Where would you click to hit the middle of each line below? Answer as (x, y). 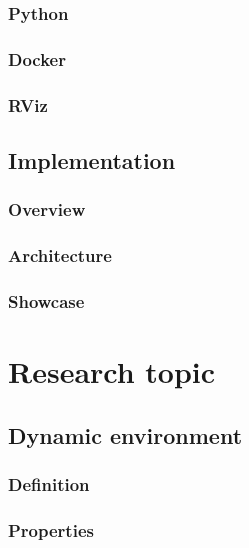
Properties (51, 529)
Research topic (112, 371)
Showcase (46, 300)
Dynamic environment (125, 434)
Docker (37, 58)
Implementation (92, 159)
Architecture (60, 255)
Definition (49, 483)
